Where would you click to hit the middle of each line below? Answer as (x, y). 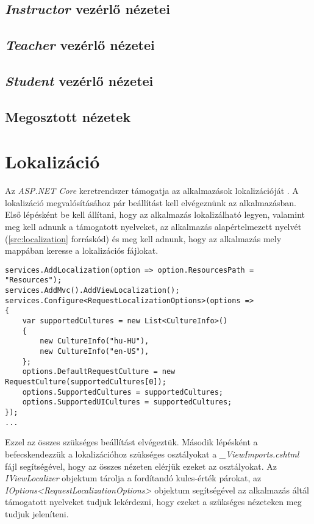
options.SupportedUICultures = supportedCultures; (127, 402)
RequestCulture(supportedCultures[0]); (86, 382)
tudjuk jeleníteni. (37, 513)
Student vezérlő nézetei (79, 80)
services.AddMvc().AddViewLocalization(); (92, 291)
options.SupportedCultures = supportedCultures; (123, 392)
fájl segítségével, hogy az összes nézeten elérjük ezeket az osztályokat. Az (141, 466)
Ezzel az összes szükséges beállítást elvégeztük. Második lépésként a (131, 442)
